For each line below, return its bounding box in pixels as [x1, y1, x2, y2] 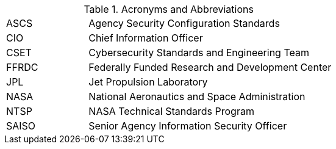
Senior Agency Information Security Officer [88, 120, 287, 132]
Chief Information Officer [88, 32, 203, 44]
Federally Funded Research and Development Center [88, 61, 332, 73]
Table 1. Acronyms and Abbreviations [84, 3, 254, 15]
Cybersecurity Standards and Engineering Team [88, 46, 309, 59]
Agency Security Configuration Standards [88, 17, 280, 29]
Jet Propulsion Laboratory [88, 76, 208, 88]
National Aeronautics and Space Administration [88, 90, 306, 103]
